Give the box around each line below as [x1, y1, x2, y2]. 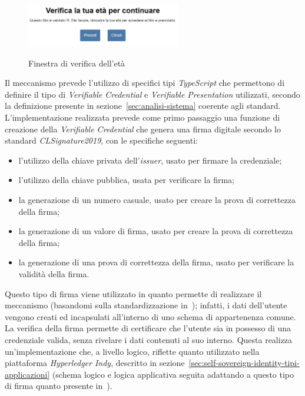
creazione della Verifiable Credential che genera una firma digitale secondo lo [5, 122, 281, 135]
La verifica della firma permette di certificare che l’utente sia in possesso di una [5, 322, 291, 334]
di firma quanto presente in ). [5, 380, 112, 392]
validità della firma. [18, 267, 89, 279]
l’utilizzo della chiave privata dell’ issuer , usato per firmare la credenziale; [18, 154, 282, 166]
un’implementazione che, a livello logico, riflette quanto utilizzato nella [5, 345, 260, 357]
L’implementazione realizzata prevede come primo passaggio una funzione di [5, 111, 280, 124]
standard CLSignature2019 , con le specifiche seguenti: [5, 134, 198, 147]
